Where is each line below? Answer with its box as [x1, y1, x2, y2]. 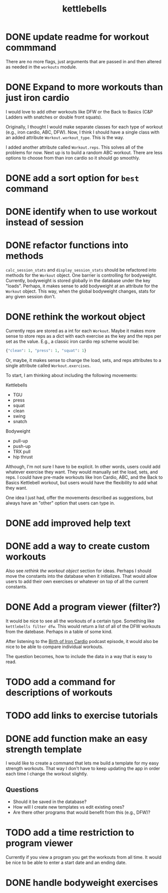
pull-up [12, 438, 28, 444]
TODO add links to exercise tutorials [5, 710, 158, 721]
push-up [12, 443, 31, 449]
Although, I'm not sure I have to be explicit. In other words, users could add [5, 464, 160, 469]
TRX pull [12, 449, 30, 454]
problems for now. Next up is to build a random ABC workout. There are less [5, 149, 163, 156]
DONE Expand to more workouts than [5, 81, 163, 93]
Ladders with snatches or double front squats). [5, 114, 102, 120]
